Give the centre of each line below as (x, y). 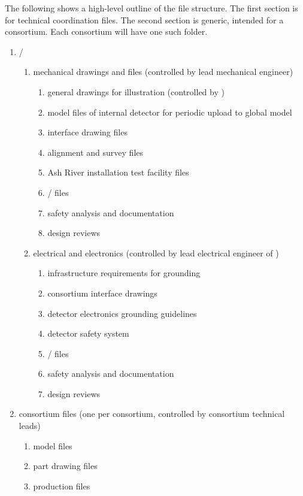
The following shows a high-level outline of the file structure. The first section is (151, 8)
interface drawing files (87, 132)
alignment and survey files (96, 152)
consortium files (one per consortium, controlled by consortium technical (152, 414)
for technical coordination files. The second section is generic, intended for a (144, 19)
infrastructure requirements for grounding (124, 273)
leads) (30, 426)
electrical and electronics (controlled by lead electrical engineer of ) (156, 252)
